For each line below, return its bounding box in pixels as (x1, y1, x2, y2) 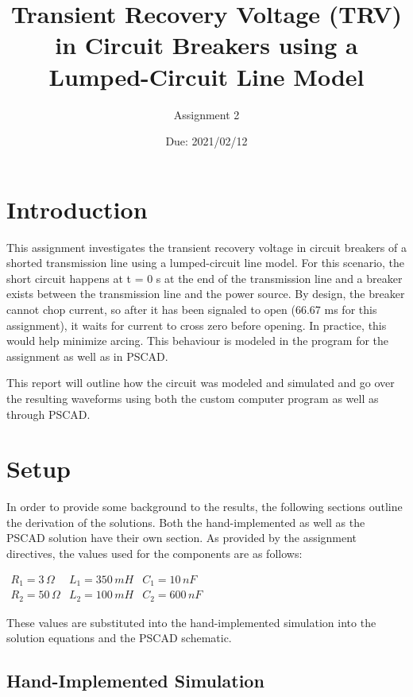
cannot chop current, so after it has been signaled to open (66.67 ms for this (6, 301, 377, 317)
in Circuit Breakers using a (55, 29, 358, 61)
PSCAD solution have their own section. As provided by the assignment (6, 529, 357, 546)
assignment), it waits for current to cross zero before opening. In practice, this (6, 316, 387, 333)
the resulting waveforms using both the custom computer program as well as (6, 389, 379, 406)
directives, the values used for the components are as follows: (6, 545, 303, 562)
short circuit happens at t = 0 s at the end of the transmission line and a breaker (6, 269, 403, 286)
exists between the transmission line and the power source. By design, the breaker (6, 285, 405, 302)
